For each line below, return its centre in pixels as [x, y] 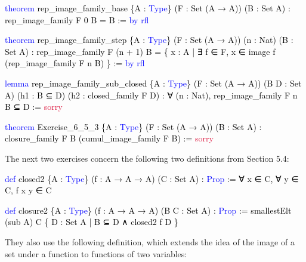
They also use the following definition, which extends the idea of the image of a [150, 241]
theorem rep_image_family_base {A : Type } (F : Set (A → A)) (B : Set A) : [148, 8]
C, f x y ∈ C [28, 190]
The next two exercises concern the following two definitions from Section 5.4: [147, 158]
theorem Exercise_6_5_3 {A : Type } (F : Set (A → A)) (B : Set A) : [133, 126]
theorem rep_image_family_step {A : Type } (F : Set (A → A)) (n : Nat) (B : [149, 40]
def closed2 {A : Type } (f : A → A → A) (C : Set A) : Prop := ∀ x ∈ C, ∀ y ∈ [152, 178]
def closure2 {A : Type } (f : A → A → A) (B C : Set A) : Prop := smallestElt [148, 210]
